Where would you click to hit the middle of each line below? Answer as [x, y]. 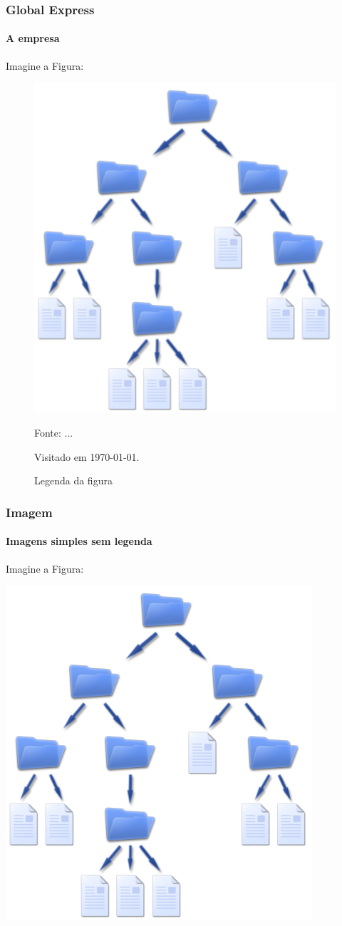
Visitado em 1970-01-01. [87, 456]
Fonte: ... [54, 433]
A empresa [33, 38]
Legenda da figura [73, 480]
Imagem [29, 512]
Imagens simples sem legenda [79, 541]
